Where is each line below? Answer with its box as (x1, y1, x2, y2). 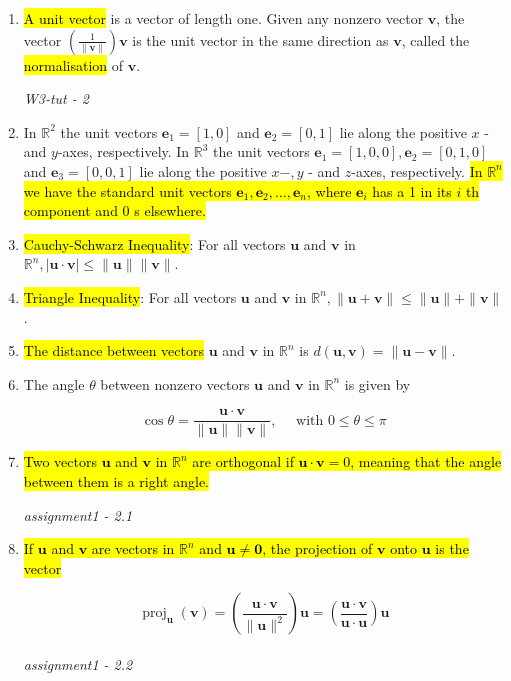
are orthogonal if (192, 451, 294, 472)
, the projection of (262, 538, 373, 559)
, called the (401, 29, 470, 50)
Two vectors (23, 451, 98, 472)
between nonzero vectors (100, 373, 250, 394)
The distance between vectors (23, 340, 205, 361)
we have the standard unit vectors (23, 180, 232, 201)
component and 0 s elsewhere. (23, 200, 206, 221)
